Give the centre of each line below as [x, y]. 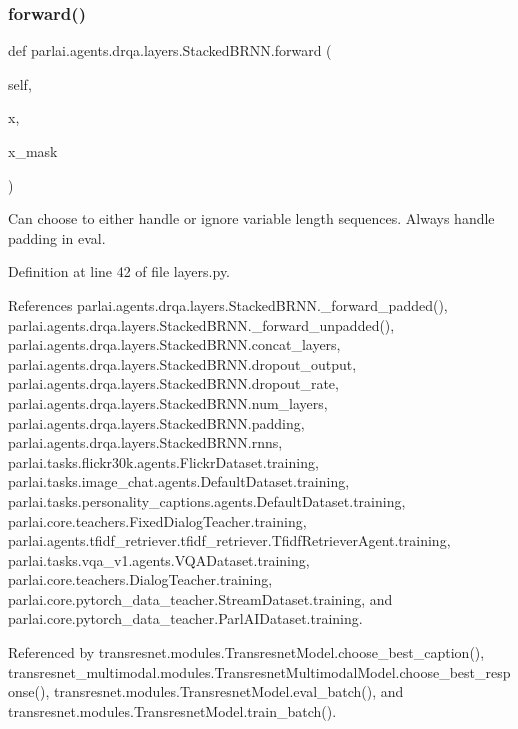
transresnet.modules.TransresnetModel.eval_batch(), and [228, 691]
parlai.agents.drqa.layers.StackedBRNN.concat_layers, [174, 344]
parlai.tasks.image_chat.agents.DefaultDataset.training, [179, 481]
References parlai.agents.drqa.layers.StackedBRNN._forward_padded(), [228, 304]
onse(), [29, 691]
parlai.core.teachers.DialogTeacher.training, [140, 579]
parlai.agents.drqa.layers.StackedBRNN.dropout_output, [182, 363]
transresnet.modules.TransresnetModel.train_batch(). [172, 710]
